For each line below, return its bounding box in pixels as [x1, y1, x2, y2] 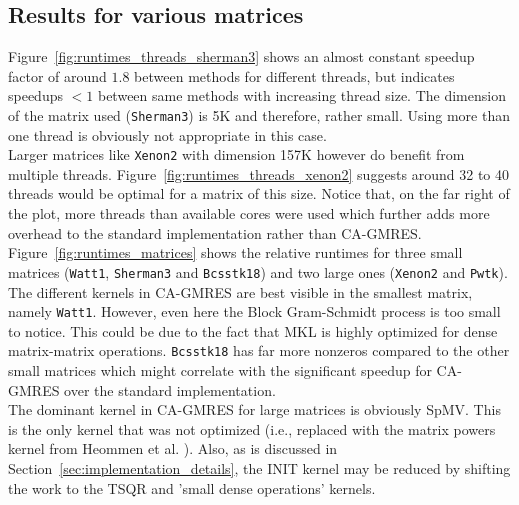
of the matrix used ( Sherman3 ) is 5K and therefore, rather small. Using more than [8, 104, 510, 125]
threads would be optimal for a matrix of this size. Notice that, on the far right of [8, 183, 510, 204]
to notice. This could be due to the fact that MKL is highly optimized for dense [8, 320, 498, 341]
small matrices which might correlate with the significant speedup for [8, 360, 432, 381]
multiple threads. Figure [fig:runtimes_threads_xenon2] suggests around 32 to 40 [8, 163, 510, 184]
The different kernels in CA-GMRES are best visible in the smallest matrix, [8, 281, 473, 302]
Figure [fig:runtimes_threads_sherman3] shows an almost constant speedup [8, 46, 475, 67]
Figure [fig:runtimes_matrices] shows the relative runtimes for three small [8, 242, 463, 263]
